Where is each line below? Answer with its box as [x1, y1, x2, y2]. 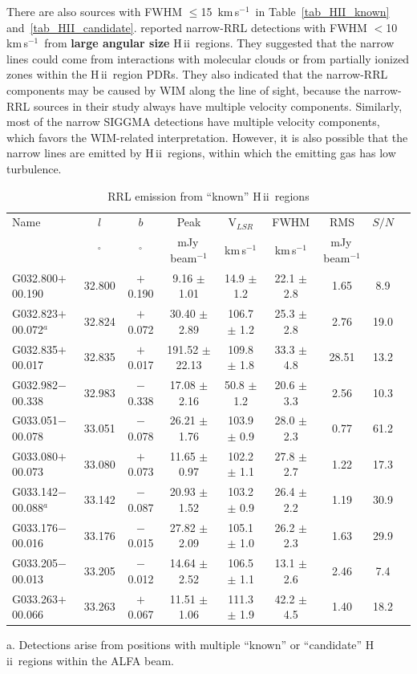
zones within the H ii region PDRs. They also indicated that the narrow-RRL [6, 66, 388, 83]
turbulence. [6, 160, 62, 177]
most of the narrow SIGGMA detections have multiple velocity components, [6, 113, 380, 130]
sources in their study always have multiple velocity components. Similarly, [34, 97, 403, 114]
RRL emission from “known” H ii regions [107, 187, 310, 204]
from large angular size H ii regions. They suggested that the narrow [44, 35, 395, 51]
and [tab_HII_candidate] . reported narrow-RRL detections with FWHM [6, 18, 367, 35]
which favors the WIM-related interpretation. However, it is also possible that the [6, 128, 408, 145]
